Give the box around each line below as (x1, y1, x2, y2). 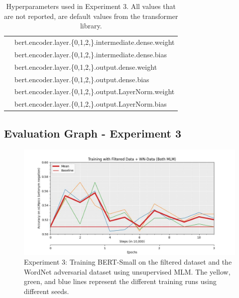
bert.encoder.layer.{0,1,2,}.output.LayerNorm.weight (14, 86, 175, 97)
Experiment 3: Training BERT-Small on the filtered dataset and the (24, 257, 232, 267)
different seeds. (24, 286, 69, 296)
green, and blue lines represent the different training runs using (24, 276, 217, 287)
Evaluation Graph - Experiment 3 (4, 125, 182, 141)
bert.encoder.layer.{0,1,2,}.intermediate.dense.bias (14, 49, 167, 59)
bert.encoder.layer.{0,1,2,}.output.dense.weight (14, 61, 157, 72)
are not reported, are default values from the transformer (4, 10, 178, 21)
